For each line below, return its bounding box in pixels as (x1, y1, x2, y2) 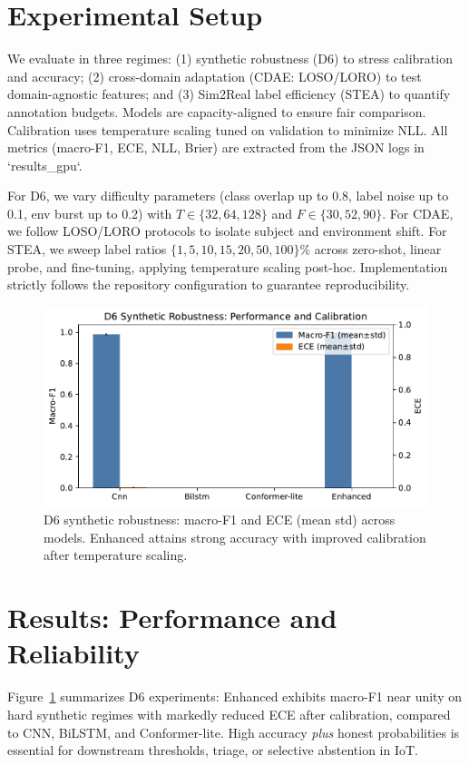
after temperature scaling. (44, 545, 188, 564)
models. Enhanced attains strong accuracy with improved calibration (44, 527, 426, 546)
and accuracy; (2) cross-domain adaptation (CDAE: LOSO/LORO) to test (7, 66, 422, 85)
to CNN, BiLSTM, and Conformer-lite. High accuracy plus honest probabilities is (7, 722, 460, 741)
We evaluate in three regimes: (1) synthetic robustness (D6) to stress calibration (7, 49, 453, 68)
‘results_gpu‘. (7, 155, 83, 174)
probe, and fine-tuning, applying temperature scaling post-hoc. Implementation (7, 257, 448, 276)
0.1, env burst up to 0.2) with (7, 203, 172, 222)
